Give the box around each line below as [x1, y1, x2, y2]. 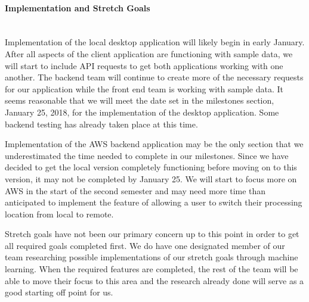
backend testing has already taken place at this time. [5, 117, 198, 130]
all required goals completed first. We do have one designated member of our [5, 239, 285, 251]
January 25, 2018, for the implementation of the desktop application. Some [5, 105, 279, 118]
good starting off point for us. [5, 286, 113, 298]
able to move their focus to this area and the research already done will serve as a [5, 274, 304, 287]
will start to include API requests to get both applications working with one [5, 59, 283, 71]
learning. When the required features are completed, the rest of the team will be [5, 263, 298, 275]
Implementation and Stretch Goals [5, 1, 150, 14]
